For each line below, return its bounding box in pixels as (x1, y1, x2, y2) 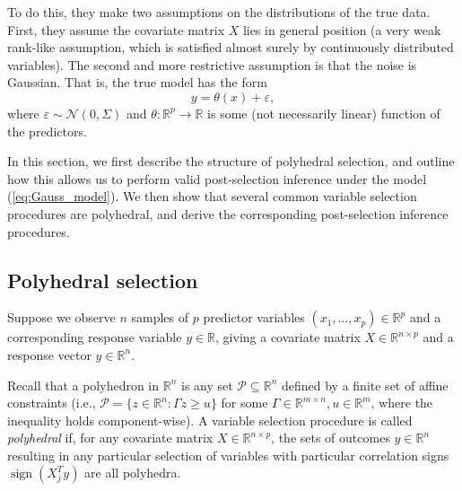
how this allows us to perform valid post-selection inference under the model (7, 169, 427, 188)
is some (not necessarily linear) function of (207, 103, 440, 122)
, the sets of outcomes (271, 428, 390, 447)
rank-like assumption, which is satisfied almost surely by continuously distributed (7, 38, 454, 57)
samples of (131, 308, 189, 327)
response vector (7, 345, 92, 364)
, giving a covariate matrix (215, 328, 361, 346)
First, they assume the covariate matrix (7, 20, 225, 39)
